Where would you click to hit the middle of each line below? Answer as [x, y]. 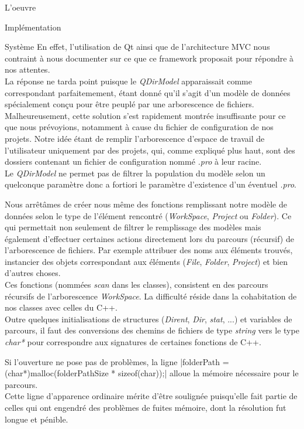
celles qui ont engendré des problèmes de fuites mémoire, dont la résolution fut [146, 407]
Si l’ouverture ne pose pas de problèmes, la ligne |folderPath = [117, 361]
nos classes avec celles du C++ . [61, 307]
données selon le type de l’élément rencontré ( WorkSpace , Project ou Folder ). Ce [148, 215]
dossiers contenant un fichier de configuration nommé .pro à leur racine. [133, 161]
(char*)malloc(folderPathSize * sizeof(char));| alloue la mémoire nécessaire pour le [152, 373]
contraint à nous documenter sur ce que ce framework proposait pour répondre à [149, 58]
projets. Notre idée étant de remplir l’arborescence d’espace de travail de [135, 138]
